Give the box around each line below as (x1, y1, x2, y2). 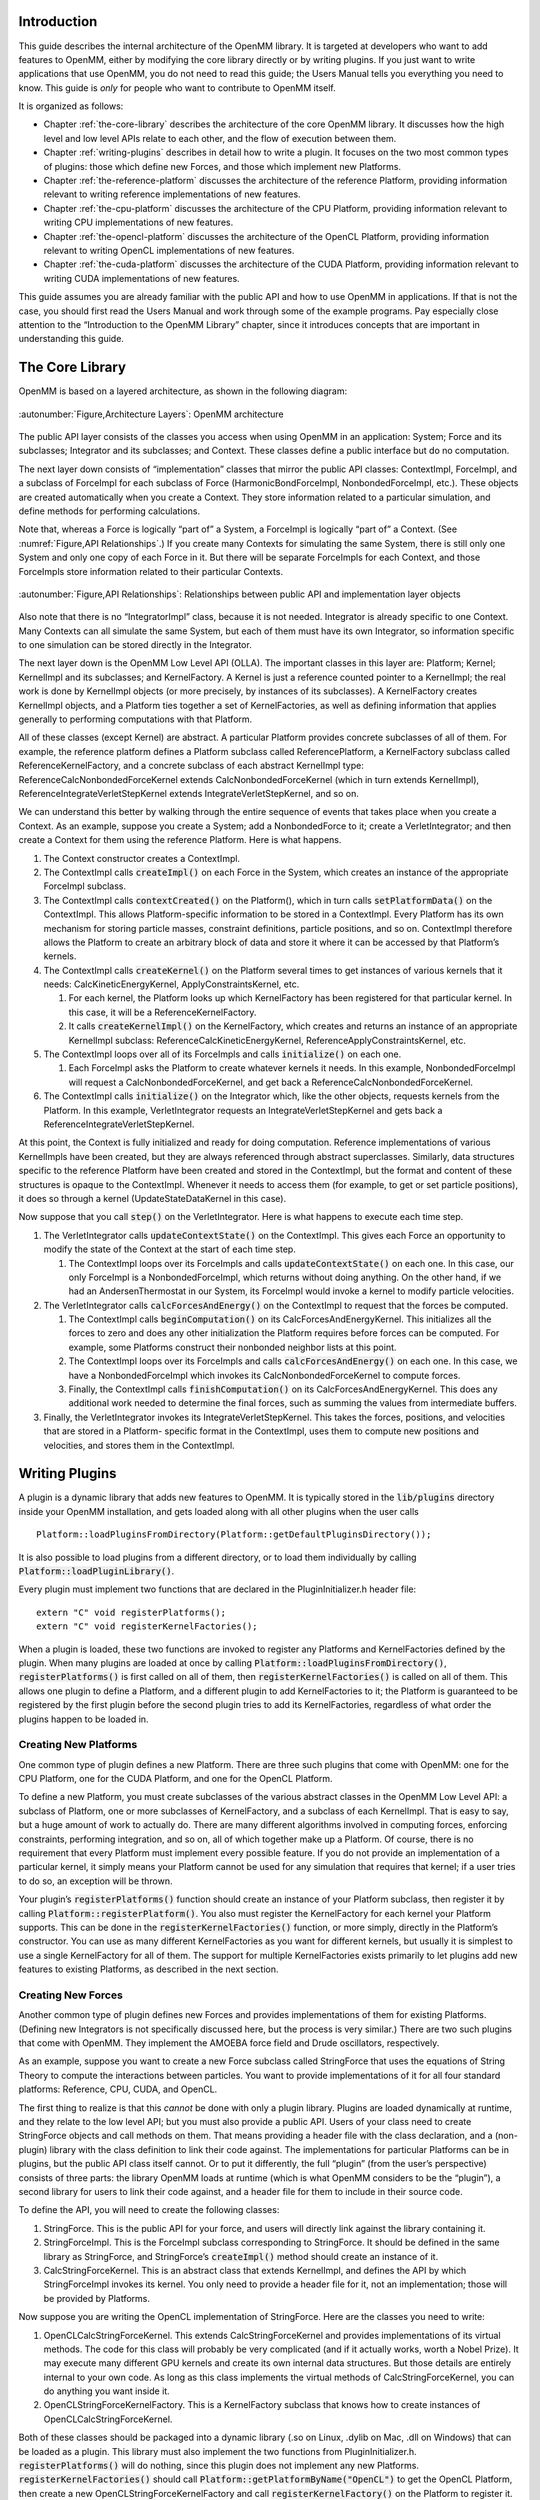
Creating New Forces (18, 1988, 124, 2002)
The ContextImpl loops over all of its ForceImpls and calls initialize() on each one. (43, 1048, 402, 1060)
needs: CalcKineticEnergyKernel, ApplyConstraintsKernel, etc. (43, 978, 300, 990)
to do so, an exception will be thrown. (18, 1875, 174, 1887)
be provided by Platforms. (43, 2292, 150, 2304)
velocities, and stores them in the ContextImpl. (43, 1439, 235, 1451)
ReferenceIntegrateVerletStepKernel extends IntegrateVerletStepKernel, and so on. (18, 788, 359, 799)
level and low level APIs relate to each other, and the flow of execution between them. (43, 132, 397, 144)
